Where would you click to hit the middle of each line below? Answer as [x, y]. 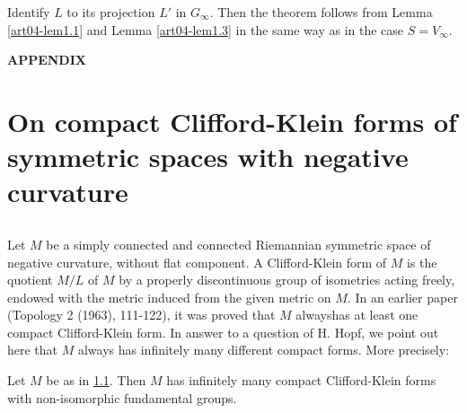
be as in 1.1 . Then [96, 380]
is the [422, 262]
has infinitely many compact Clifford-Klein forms [301, 380]
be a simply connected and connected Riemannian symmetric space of [238, 244]
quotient [30, 280]
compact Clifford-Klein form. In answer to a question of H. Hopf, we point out [223, 332]
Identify [29, 12]
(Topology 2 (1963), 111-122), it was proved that [141, 315]
